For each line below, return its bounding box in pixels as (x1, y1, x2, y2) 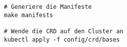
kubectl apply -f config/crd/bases (4, 36, 120, 43)
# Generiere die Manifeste (4, 3, 92, 10)
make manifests (4, 11, 53, 19)
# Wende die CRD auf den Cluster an (4, 27, 124, 35)
